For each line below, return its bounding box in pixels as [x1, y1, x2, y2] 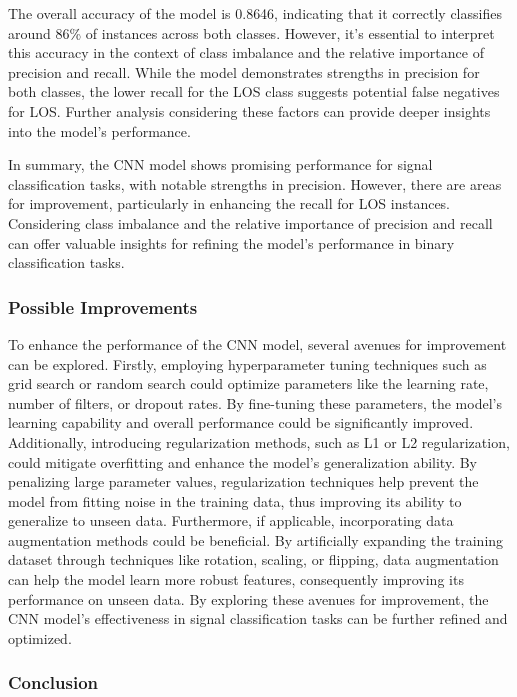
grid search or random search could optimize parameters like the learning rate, [8, 373, 489, 394]
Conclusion [8, 670, 98, 695]
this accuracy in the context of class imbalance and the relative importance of [8, 42, 484, 63]
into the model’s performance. [8, 120, 191, 141]
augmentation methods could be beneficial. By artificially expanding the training [8, 529, 504, 550]
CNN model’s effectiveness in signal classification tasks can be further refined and [8, 608, 508, 629]
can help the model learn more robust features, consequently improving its [8, 569, 464, 590]
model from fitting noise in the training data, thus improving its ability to [8, 490, 462, 511]
